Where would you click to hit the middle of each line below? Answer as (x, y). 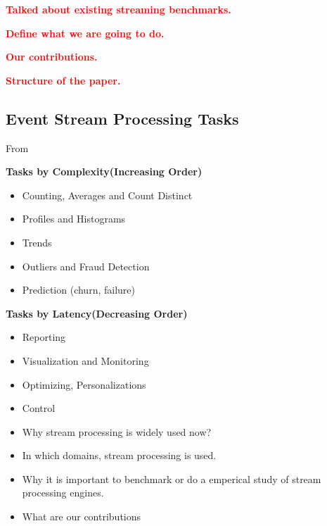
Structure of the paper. (63, 80)
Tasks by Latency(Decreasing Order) (97, 313)
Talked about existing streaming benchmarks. (118, 9)
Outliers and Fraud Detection (86, 266)
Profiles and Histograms (74, 219)
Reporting (44, 337)
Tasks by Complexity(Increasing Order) (104, 171)
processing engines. (63, 493)
